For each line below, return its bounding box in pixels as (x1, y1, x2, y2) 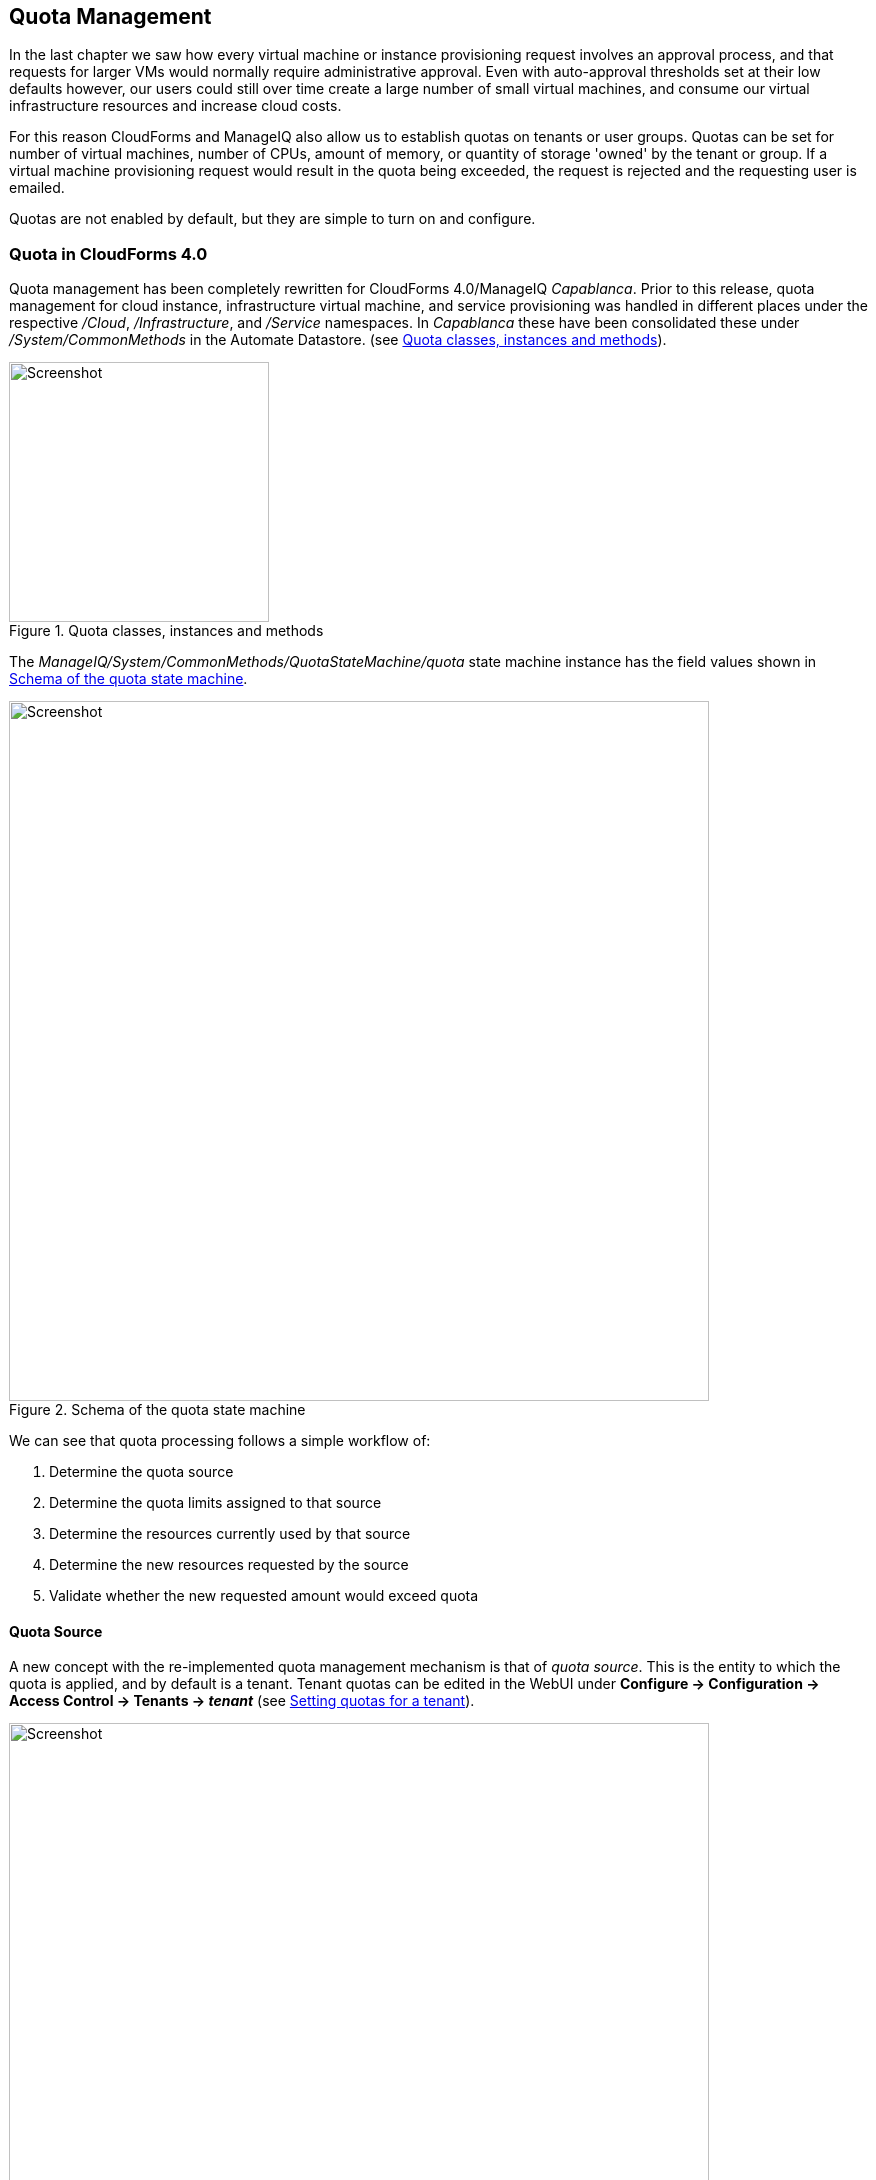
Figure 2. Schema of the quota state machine (9, 1401, 306, 1419)
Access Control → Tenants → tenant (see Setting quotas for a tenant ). (9, 1692, 475, 1710)
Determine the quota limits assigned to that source (49, 1494, 382, 1512)
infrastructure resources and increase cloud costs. (9, 97, 342, 115)
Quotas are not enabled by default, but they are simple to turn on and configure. (9, 210, 536, 228)
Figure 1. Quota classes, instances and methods (9, 622, 324, 640)
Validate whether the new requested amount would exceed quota (49, 1587, 479, 1605)
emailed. (9, 179, 65, 197)
